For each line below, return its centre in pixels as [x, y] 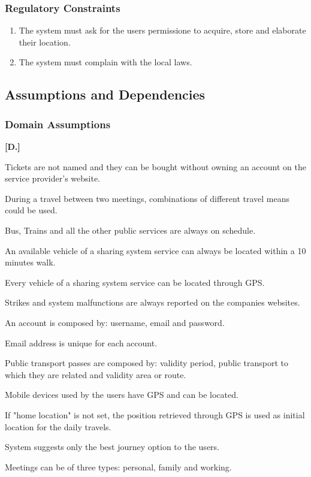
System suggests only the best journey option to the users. [112, 447]
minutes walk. [30, 262]
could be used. [31, 210]
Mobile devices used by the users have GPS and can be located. [122, 395]
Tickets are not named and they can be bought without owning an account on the [155, 166]
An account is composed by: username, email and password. [115, 322]
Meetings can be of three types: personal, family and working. [118, 467]
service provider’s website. [52, 178]
